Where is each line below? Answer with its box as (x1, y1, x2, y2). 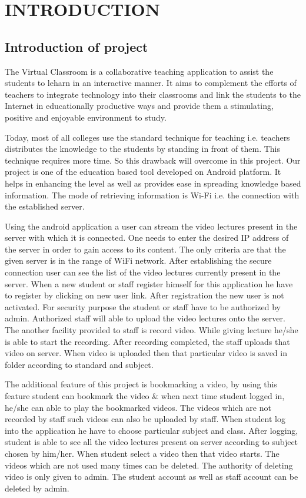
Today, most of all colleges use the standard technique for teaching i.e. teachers (5, 131, 290, 143)
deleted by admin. (5, 482, 69, 494)
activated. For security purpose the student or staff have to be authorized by (5, 300, 281, 313)
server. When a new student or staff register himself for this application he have (5, 277, 293, 290)
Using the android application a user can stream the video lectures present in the (5, 220, 298, 232)
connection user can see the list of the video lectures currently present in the (5, 266, 281, 278)
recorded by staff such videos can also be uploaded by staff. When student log (5, 413, 285, 425)
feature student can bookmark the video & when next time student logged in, (5, 390, 285, 402)
